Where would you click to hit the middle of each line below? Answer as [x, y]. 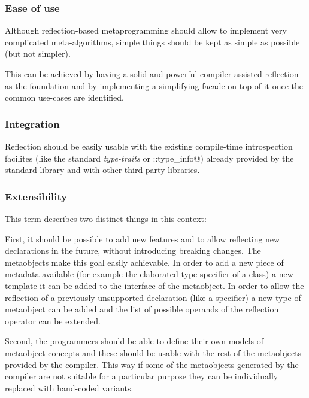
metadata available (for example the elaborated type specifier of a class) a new [149, 274]
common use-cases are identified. [64, 97]
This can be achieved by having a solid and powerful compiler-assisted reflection [152, 74]
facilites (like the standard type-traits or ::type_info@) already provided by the [149, 158]
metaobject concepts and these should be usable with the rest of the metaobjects [153, 352]
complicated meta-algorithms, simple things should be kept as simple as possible [152, 42]
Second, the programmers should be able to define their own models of [134, 341]
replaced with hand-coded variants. [69, 388]
